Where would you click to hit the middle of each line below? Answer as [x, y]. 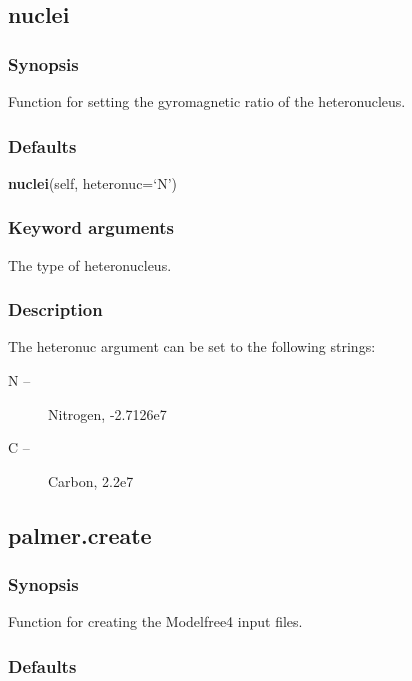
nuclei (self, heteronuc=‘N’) [92, 182]
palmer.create [80, 534]
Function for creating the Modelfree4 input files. [155, 621]
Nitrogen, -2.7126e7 [107, 413]
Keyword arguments [91, 227]
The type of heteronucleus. [90, 264]
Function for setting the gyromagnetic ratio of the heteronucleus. [207, 101]
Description [55, 309]
